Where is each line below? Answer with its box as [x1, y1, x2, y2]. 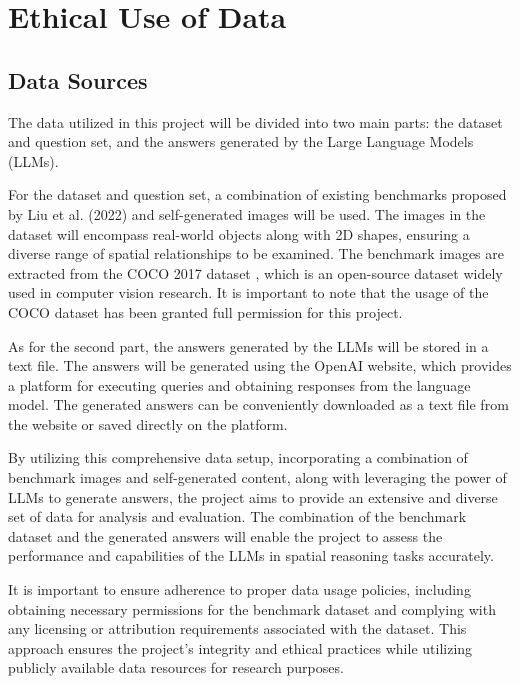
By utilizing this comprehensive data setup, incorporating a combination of [8, 447, 468, 468]
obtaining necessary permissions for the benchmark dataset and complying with [8, 598, 496, 619]
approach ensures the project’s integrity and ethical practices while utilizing [8, 637, 473, 658]
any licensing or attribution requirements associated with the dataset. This [8, 618, 467, 639]
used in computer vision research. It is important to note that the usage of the [8, 282, 489, 303]
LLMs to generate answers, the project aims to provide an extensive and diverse [8, 486, 498, 507]
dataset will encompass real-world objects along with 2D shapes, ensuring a [8, 223, 470, 244]
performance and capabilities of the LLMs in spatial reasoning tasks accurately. [8, 545, 494, 566]
